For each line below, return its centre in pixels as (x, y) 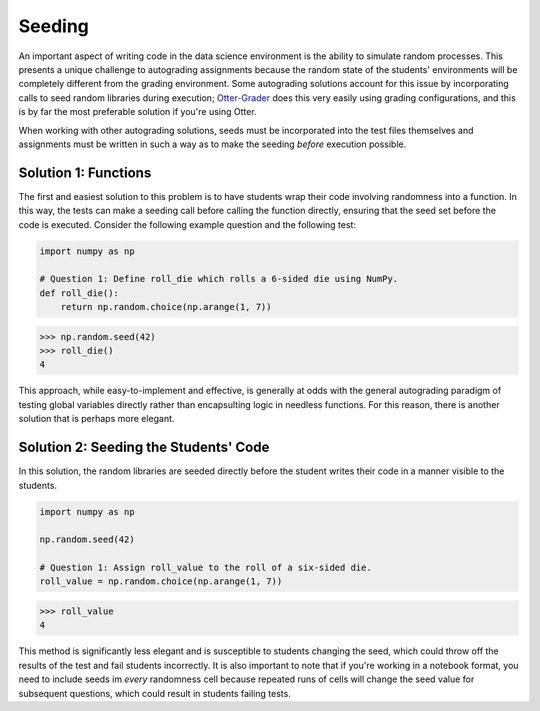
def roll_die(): (79, 293)
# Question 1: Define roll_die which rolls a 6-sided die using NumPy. (219, 279)
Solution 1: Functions (85, 172)
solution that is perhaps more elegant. (96, 419)
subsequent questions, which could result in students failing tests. (155, 693)
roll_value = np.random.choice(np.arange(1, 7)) (161, 581)
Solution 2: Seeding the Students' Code (144, 447)
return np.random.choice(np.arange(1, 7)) (166, 307)
